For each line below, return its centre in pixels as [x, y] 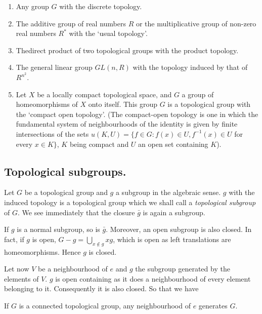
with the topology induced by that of [190, 67]
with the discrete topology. [101, 6]
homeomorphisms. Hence [42, 251]
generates [213, 305]
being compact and [99, 144]
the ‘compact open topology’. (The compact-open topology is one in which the [137, 114]
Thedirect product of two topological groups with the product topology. [127, 50]
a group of [198, 94]
